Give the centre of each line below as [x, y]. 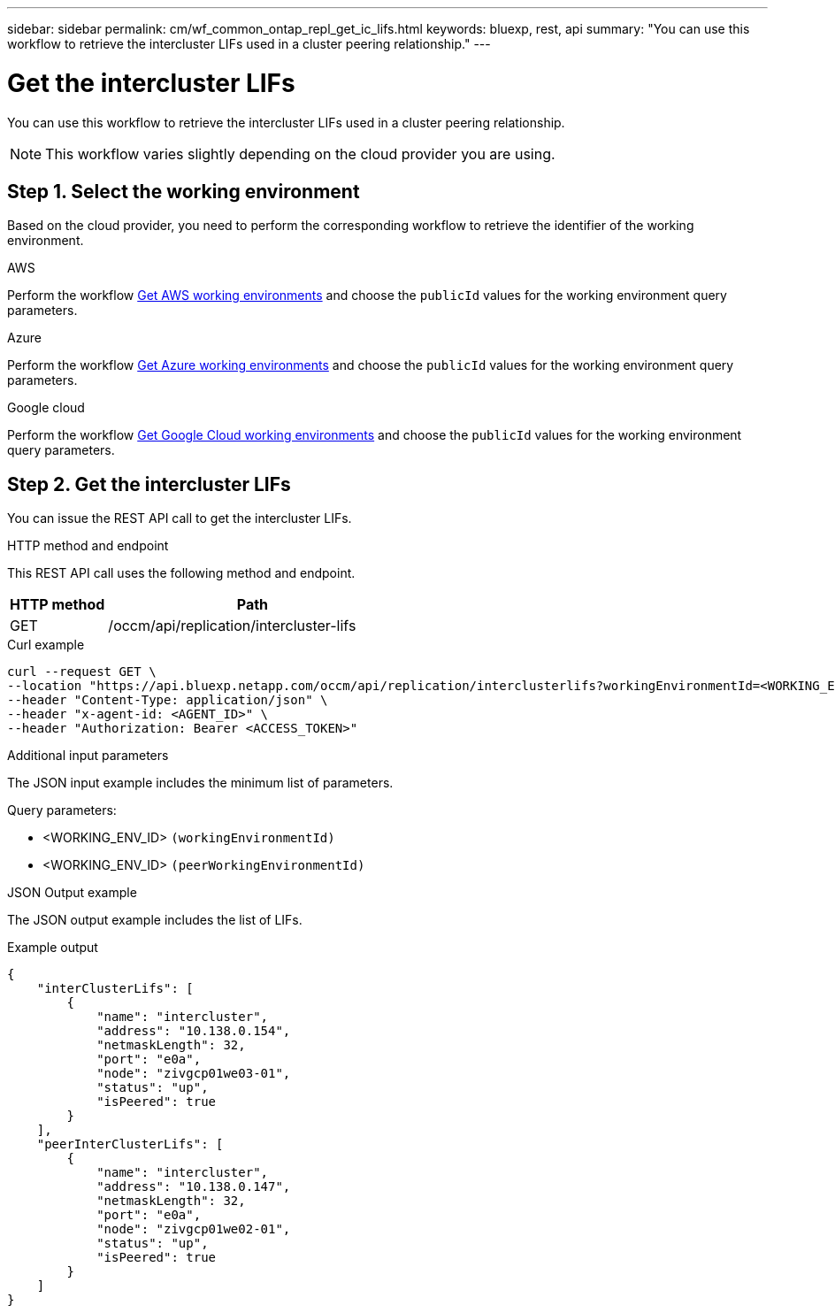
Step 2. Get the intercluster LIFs [149, 484]
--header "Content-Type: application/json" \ [168, 700]
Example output [53, 948]
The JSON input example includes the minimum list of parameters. [200, 783]
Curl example [46, 645]
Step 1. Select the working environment [184, 191]
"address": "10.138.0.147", [194, 1187]
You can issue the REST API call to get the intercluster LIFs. [180, 518]
